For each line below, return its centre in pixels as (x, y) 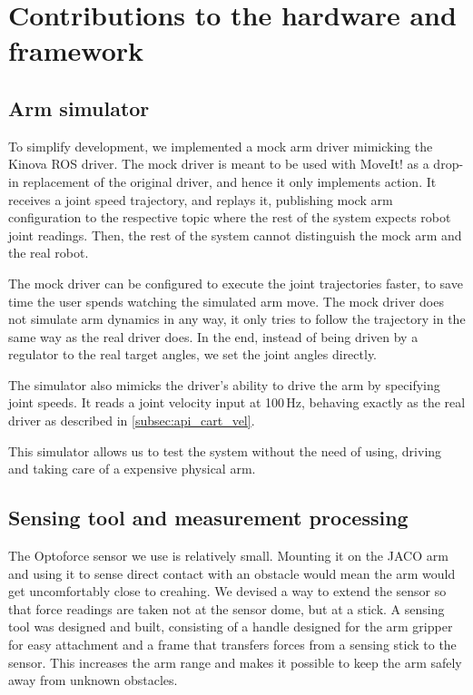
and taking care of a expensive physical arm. (132, 469)
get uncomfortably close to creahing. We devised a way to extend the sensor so (227, 591)
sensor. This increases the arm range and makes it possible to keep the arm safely (235, 662)
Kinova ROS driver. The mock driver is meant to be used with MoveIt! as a (219, 164)
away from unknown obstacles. (93, 680)
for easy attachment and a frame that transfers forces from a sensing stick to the (232, 645)
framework (76, 50)
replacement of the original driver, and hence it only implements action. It (230, 181)
